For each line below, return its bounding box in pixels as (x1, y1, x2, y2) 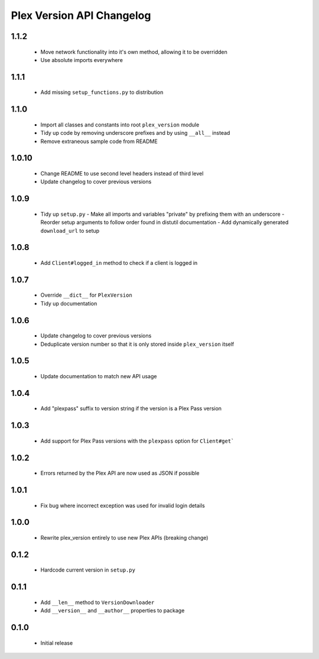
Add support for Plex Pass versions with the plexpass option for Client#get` (40, 437, 235, 444)
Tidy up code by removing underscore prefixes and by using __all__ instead (40, 129, 230, 137)
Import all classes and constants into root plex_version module (40, 121, 200, 128)
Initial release (40, 639, 73, 647)
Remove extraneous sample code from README (40, 138, 158, 145)
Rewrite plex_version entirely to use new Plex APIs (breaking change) (40, 534, 209, 541)
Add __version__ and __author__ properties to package (40, 607, 185, 614)
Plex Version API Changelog (11, 9, 151, 22)
